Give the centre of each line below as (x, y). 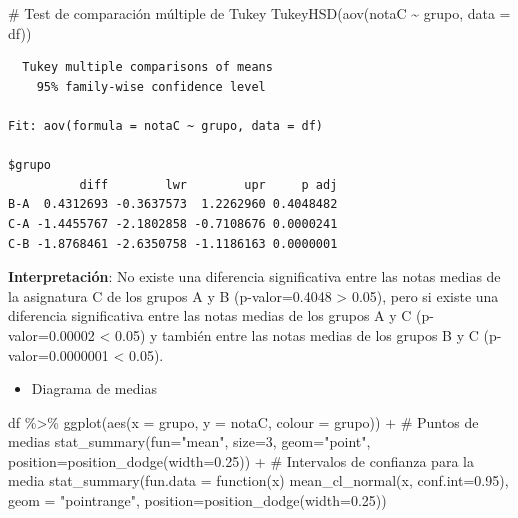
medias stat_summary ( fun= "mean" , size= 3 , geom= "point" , (189, 441)
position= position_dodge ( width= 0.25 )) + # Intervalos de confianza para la (241, 460)
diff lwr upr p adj (208, 184)
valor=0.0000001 (58, 354)
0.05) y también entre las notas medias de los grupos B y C (296, 334)
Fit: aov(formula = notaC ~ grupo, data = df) (165, 125)
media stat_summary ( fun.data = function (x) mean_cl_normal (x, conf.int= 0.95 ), (258, 480)
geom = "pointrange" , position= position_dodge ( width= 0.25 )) (197, 500)
